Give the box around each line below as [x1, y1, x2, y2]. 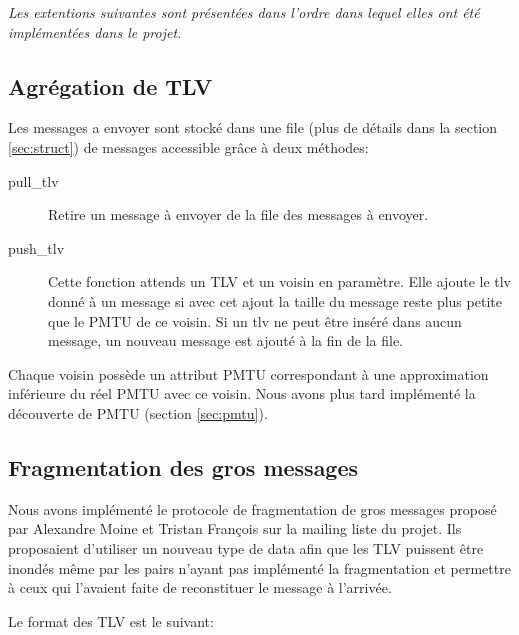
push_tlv [8, 237, 65, 258]
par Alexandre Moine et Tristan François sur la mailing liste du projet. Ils [8, 518, 462, 539]
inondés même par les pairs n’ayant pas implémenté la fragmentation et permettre [8, 557, 511, 578]
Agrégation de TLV [8, 70, 213, 101]
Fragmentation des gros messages [8, 451, 359, 482]
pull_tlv [8, 170, 59, 191]
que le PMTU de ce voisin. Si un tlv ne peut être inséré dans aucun [48, 310, 462, 331]
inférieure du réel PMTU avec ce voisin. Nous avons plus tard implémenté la [8, 383, 476, 404]
